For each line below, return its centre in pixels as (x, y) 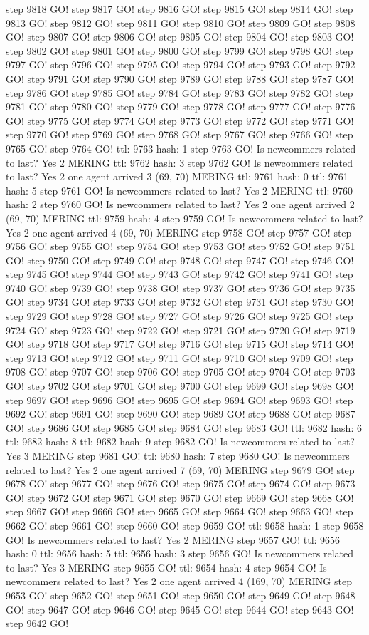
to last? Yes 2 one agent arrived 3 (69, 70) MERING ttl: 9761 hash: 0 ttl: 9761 (177, 176)
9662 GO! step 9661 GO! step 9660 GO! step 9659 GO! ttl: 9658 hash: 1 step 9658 (185, 525)
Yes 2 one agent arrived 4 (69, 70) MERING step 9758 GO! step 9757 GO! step (179, 232)
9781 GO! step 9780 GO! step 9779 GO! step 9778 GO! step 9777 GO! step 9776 (181, 107)
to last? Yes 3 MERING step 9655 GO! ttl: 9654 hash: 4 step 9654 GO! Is (166, 567)
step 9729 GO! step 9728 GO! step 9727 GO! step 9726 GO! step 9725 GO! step (180, 316)
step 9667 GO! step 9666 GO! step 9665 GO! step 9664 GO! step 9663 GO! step (180, 511)
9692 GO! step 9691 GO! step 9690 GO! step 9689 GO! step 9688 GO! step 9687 (181, 414)
